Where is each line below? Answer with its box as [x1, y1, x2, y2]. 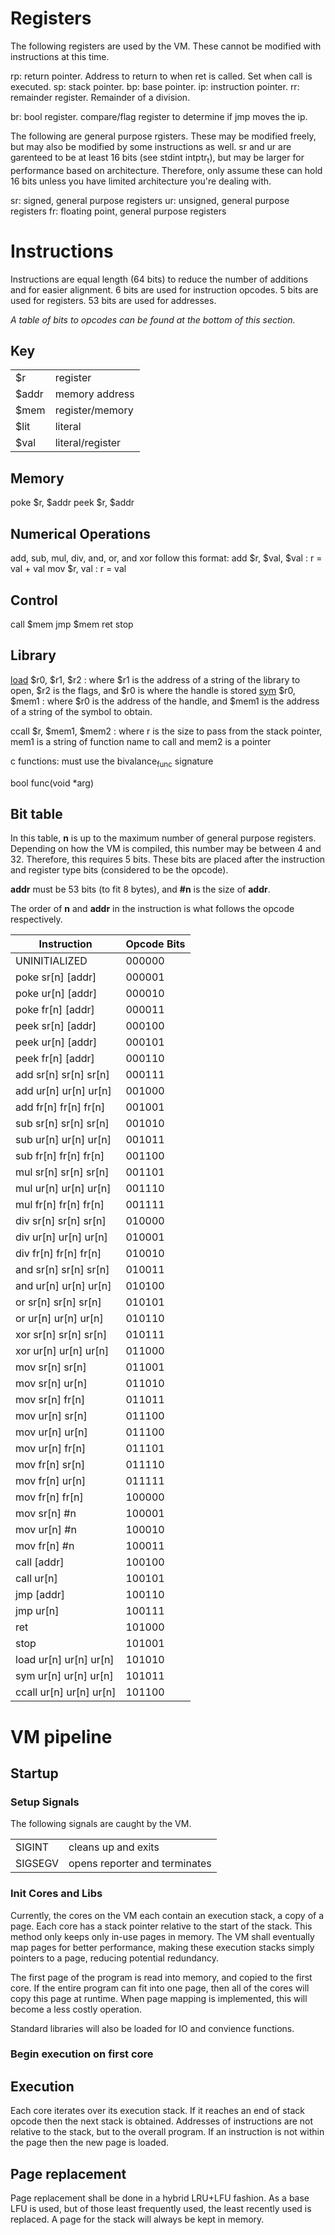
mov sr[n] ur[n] [15, 1377, 88, 1391]
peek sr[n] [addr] [15, 1019, 97, 1033]
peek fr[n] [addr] [15, 1052, 95, 1066]
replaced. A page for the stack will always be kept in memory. [10, 2213, 265, 2226]
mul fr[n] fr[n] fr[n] [15, 1198, 105, 1212]
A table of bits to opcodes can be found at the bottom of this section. [10, 313, 296, 326]
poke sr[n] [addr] [15, 970, 97, 984]
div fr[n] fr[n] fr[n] [15, 1247, 102, 1261]
